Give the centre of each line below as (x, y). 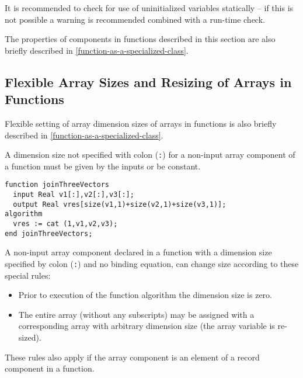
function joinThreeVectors (57, 185)
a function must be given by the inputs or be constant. (103, 166)
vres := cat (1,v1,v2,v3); (65, 224)
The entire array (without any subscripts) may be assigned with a (136, 314)
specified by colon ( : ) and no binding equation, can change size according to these (152, 263)
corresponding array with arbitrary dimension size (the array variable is (147, 326)
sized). (30, 337)
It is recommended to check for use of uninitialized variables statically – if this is (149, 8)
